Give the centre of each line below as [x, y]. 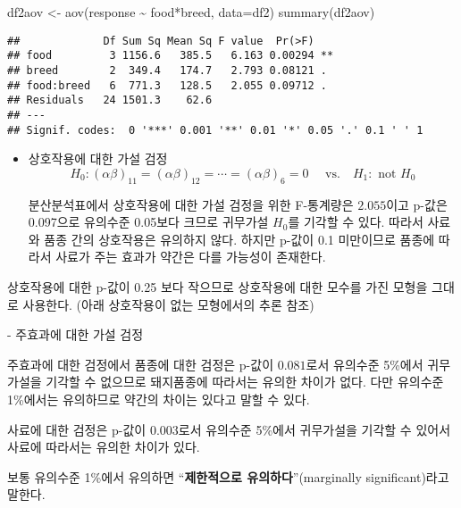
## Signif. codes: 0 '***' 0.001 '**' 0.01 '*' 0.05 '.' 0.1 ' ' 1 [215, 130]
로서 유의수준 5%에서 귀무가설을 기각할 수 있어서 [314, 429]
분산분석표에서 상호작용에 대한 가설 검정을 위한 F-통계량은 [191, 204]
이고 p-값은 [417, 204]
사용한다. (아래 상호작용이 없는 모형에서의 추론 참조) [168, 304]
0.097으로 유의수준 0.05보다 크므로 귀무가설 [148, 222]
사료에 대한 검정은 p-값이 [77, 429]
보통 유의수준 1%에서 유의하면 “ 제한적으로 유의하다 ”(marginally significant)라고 [228, 476]
